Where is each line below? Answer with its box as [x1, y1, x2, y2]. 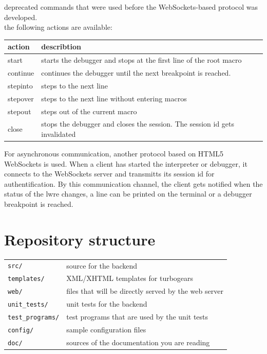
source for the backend [66, 260, 138, 271]
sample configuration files [66, 324, 146, 335]
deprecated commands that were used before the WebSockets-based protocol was [4, 2, 258, 12]
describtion [41, 41, 81, 52]
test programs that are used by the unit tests [66, 311, 208, 322]
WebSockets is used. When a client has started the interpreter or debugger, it [4, 158, 247, 169]
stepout [8, 105, 31, 116]
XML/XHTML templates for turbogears [66, 273, 194, 284]
